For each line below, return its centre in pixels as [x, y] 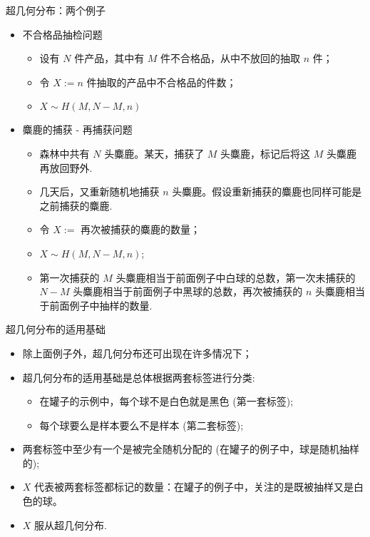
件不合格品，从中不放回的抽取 [231, 58]
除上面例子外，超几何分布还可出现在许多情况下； [137, 353]
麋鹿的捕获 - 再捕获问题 [77, 129]
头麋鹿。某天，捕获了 [154, 153]
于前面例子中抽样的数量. [96, 305]
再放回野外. [66, 167]
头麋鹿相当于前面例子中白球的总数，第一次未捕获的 [236, 277]
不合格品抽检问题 [62, 34]
